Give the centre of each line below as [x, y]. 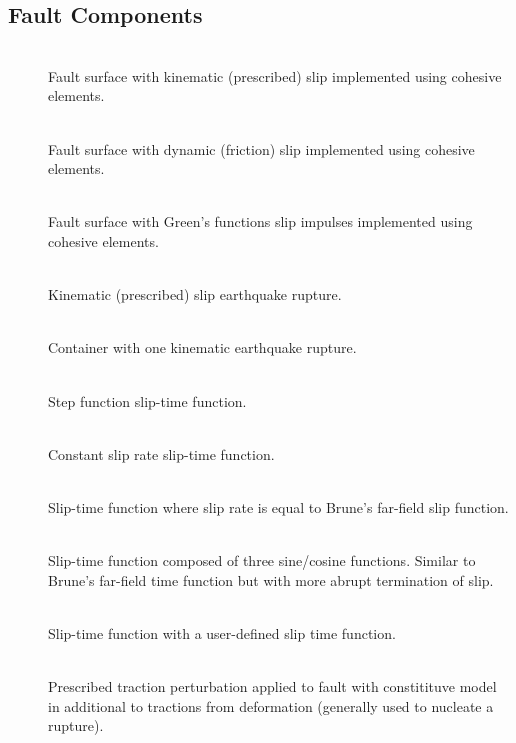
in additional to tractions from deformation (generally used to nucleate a [271, 705]
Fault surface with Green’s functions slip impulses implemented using [260, 221]
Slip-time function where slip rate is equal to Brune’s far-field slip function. [278, 506]
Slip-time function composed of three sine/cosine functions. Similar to [262, 560]
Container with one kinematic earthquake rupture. [202, 347]
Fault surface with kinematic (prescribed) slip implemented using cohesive [275, 75]
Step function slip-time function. [147, 400]
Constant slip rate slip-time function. [161, 453]
